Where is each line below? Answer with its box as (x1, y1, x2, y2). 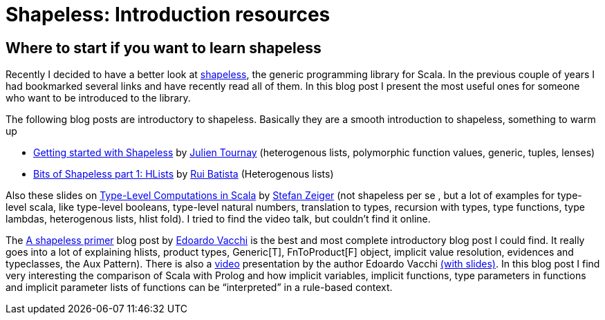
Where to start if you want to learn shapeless (6, 39, 322, 57)
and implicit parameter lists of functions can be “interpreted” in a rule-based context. (6, 281, 393, 294)
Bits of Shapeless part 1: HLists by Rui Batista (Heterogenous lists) (33, 168, 334, 180)
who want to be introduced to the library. (6, 92, 191, 104)
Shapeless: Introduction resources (6, 3, 331, 26)
